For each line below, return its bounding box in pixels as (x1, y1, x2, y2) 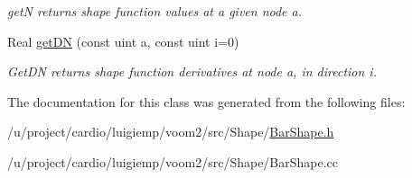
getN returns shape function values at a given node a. (7, 2, 303, 20)
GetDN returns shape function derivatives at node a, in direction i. (7, 62, 377, 81)
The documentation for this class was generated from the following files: (7, 92, 406, 111)
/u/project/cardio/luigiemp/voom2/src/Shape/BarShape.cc (7, 152, 339, 171)
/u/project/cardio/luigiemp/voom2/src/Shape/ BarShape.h (7, 122, 334, 141)
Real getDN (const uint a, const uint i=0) (7, 31, 239, 50)
